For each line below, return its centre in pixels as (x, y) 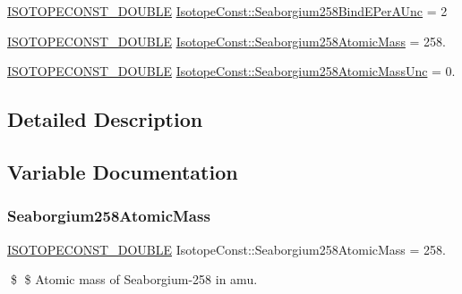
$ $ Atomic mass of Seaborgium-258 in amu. (134, 279)
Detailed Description (105, 119)
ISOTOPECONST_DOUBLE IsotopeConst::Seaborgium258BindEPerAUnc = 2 (227, 11)
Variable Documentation (123, 171)
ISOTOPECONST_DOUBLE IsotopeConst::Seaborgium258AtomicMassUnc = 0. (231, 71)
